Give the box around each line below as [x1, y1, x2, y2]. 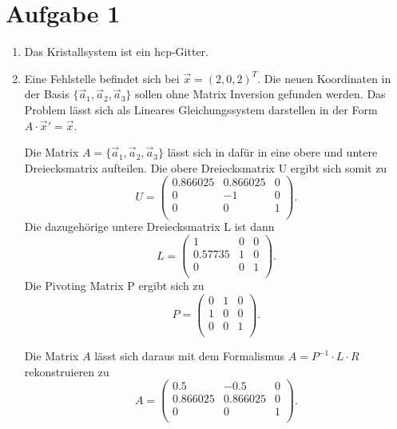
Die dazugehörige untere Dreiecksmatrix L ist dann [24, 218, 275, 235]
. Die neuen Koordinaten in [257, 70, 391, 86]
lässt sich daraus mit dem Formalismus [94, 348, 285, 364]
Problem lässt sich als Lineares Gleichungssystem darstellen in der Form [24, 101, 378, 117]
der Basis [24, 85, 69, 102]
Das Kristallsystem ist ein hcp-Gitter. [24, 43, 208, 60]
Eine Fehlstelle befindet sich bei [24, 70, 180, 86]
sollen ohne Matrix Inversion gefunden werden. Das [134, 85, 386, 102]
